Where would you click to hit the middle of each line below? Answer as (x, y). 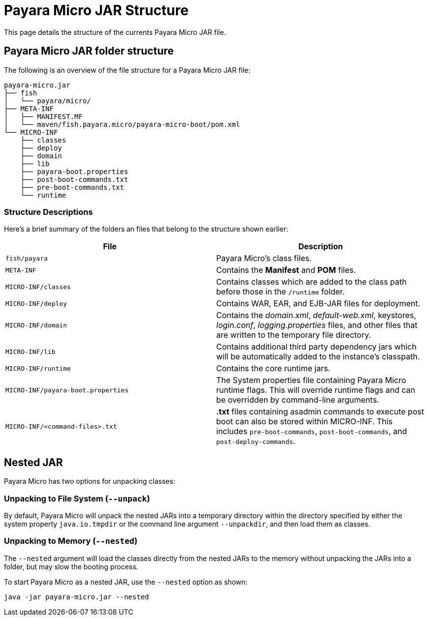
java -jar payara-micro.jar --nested (77, 597)
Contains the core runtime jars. (273, 369)
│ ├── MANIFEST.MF (43, 116)
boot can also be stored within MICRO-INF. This (304, 422)
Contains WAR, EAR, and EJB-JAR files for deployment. (318, 304)
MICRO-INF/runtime (38, 368)
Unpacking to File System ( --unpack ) (77, 498)
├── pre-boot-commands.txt (72, 187)
